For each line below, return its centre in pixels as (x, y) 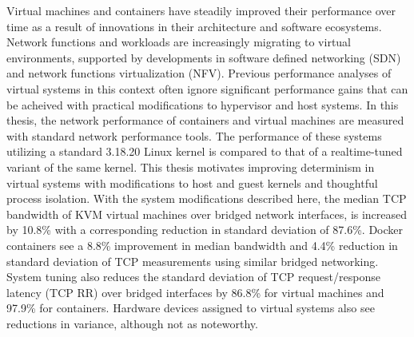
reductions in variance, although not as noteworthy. (132, 323)
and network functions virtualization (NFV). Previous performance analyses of (199, 73)
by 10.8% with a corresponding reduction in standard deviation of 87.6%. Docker (205, 230)
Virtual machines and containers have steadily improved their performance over (201, 10)
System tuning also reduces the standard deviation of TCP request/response (193, 277)
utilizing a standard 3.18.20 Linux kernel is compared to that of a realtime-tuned (205, 151)
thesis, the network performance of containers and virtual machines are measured (205, 120)
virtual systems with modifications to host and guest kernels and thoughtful (192, 182)
